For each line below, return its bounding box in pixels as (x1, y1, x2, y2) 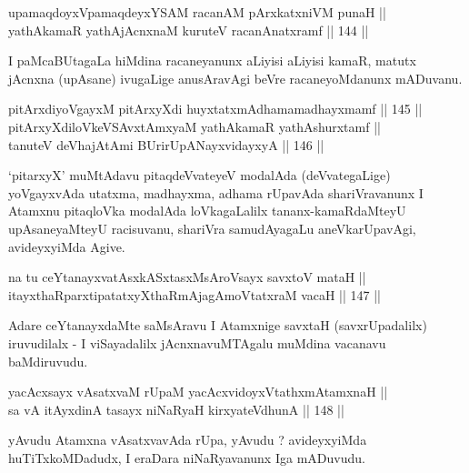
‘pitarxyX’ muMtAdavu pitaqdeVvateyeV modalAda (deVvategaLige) (8, 166, 391, 185)
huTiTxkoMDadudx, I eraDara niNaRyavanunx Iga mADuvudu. (8, 448, 365, 467)
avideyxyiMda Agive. (8, 236, 125, 256)
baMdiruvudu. (8, 351, 88, 370)
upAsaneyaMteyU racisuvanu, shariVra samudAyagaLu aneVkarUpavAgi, (8, 218, 416, 237)
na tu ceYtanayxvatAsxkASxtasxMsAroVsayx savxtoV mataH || (8, 267, 366, 287)
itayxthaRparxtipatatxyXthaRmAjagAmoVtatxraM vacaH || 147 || (8, 285, 382, 304)
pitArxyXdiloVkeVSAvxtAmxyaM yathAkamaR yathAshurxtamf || (8, 116, 381, 136)
